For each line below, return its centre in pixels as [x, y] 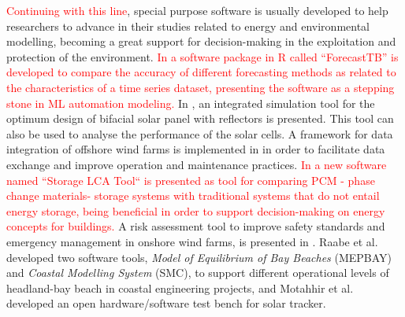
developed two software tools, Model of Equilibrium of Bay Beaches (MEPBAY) [199, 257]
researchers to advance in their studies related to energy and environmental [188, 26]
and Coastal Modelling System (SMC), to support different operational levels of [198, 273]
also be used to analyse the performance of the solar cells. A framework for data [200, 133]
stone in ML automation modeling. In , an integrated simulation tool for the [191, 103]
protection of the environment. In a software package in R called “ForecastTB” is [202, 56]
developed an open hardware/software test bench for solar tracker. [166, 303]
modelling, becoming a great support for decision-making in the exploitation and [201, 41]
